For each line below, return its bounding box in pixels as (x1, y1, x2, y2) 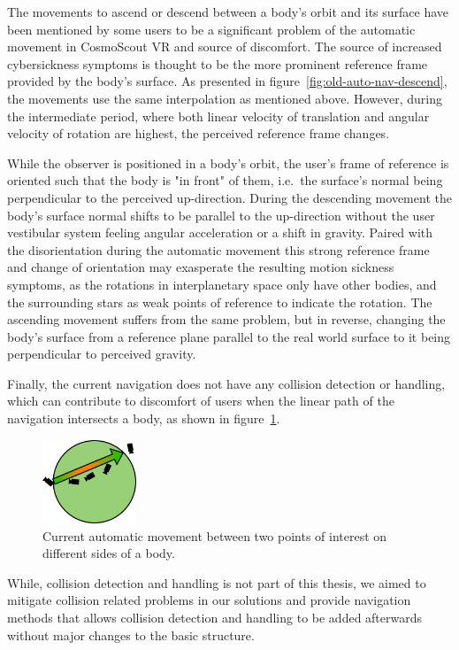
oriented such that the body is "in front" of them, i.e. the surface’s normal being (7, 171, 443, 190)
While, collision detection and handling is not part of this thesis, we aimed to (7, 573, 426, 592)
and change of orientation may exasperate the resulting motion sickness (7, 258, 394, 276)
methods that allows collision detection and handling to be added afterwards (7, 607, 423, 626)
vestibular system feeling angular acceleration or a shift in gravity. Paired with (7, 223, 433, 242)
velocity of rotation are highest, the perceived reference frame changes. (7, 124, 390, 143)
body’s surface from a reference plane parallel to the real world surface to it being (7, 327, 451, 345)
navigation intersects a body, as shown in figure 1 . (7, 409, 280, 428)
